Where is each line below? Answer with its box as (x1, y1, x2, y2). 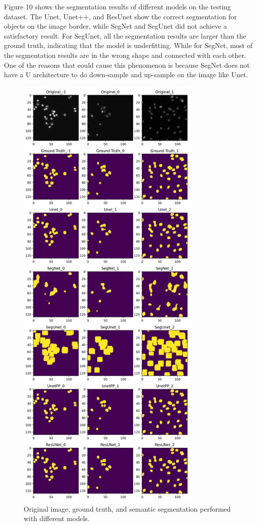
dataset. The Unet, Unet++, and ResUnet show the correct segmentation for (4, 11, 237, 21)
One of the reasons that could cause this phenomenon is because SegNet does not (4, 59, 250, 70)
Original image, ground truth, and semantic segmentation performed (24, 503, 231, 514)
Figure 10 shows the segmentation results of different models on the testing (4, 1, 231, 11)
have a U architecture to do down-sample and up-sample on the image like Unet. (4, 69, 248, 80)
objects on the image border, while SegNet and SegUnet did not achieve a (4, 21, 227, 31)
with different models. (24, 513, 90, 524)
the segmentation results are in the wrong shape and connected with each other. (4, 49, 246, 60)
